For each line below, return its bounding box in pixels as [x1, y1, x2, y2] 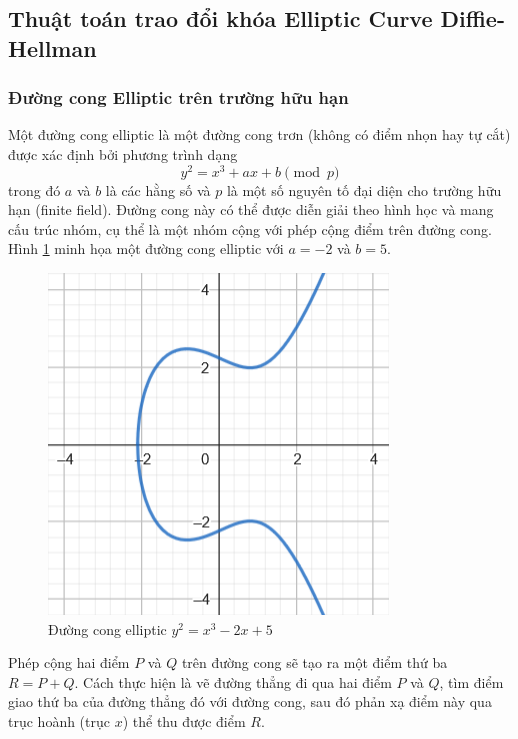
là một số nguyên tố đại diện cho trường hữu [226, 179, 502, 200]
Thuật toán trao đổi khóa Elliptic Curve [8, 3, 433, 34]
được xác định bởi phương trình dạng [8, 143, 238, 164]
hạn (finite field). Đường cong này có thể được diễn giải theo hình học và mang [8, 199, 494, 220]
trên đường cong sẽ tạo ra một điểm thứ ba [181, 652, 448, 673]
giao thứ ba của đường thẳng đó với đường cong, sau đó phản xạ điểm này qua [8, 691, 492, 712]
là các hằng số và [105, 179, 211, 200]
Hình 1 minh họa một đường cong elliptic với [8, 238, 284, 259]
